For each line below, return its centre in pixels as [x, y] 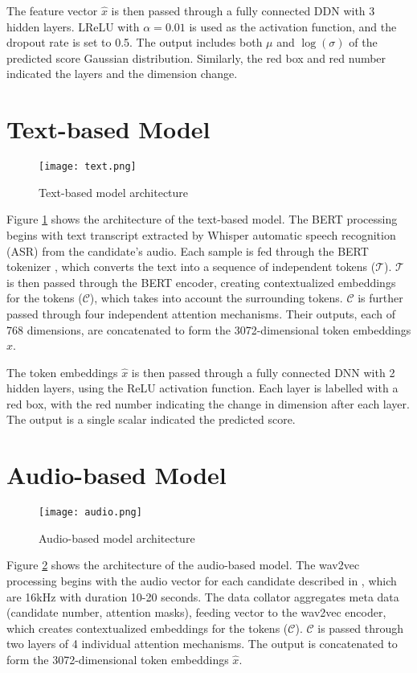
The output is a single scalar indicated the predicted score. [151, 419]
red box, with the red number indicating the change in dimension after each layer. [208, 403]
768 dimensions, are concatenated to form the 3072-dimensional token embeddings [209, 329]
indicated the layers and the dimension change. [122, 74]
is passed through [361, 628]
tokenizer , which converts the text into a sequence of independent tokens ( [191, 267]
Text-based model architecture [114, 192]
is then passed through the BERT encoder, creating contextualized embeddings [201, 282]
